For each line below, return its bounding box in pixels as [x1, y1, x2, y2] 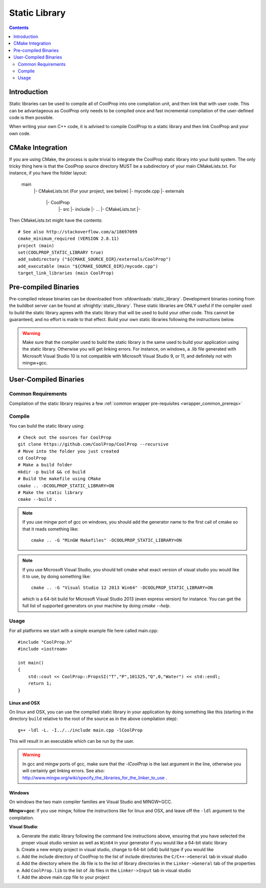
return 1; [28, 681, 52, 687]
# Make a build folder [18, 462, 73, 468]
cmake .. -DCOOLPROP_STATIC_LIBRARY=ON [18, 483, 114, 489]
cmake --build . [18, 496, 57, 502]
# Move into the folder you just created [18, 448, 119, 454]
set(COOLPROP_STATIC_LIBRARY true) [18, 249, 104, 255]
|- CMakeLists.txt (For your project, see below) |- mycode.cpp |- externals [33, 188, 185, 194]
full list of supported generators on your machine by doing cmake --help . [22, 603, 171, 609]
